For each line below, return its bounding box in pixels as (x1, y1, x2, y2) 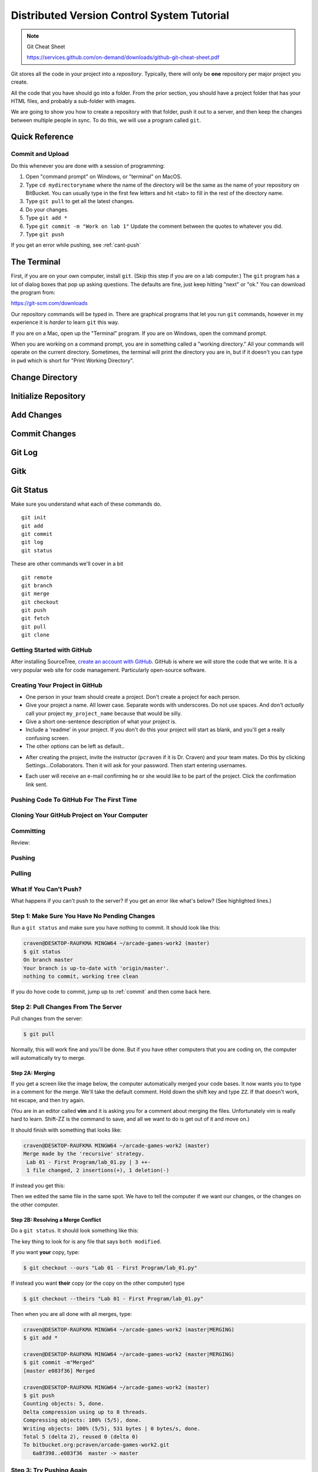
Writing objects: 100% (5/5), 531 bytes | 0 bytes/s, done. (23, 1425, 201, 1432)
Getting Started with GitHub (11, 646, 92, 654)
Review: (11, 839, 31, 846)
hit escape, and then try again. (11, 1096, 85, 1103)
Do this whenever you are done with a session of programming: (11, 162, 165, 169)
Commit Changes (11, 429, 77, 439)
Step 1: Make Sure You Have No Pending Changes (11, 912, 155, 920)
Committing (11, 827, 46, 835)
